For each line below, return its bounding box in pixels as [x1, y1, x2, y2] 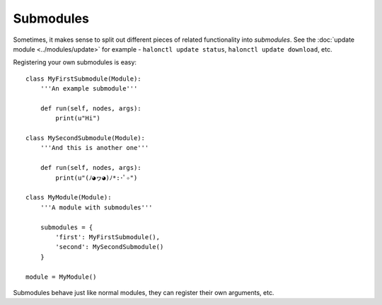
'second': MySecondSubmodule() [55, 243, 164, 251]
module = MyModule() [25, 272, 97, 281]
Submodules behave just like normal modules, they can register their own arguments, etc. [13, 288, 274, 297]
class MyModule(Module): [25, 193, 112, 202]
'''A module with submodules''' [40, 203, 153, 212]
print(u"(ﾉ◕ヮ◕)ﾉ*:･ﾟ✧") [55, 173, 138, 182]
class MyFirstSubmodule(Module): [25, 74, 141, 83]
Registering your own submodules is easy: [13, 58, 137, 67]
